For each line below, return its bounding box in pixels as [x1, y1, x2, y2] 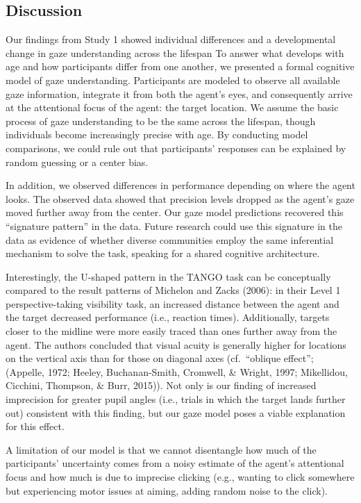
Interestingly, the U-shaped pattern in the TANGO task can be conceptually [6, 269, 331, 283]
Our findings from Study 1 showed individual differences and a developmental [6, 32, 336, 47]
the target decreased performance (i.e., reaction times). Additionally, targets [6, 310, 330, 324]
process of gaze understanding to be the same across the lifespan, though [6, 113, 316, 128]
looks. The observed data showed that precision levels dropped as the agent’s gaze [6, 191, 355, 206]
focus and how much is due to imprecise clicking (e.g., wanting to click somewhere [6, 470, 355, 484]
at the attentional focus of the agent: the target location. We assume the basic [6, 100, 339, 115]
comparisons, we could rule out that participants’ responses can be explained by [6, 140, 346, 155]
